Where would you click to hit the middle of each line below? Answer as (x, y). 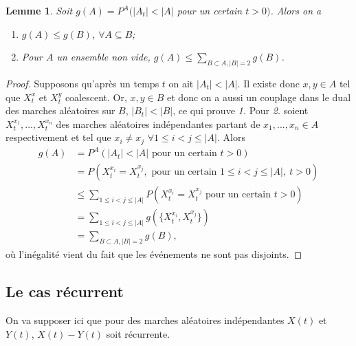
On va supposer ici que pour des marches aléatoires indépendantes (145, 320)
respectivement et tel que (58, 137)
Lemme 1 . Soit (39, 10)
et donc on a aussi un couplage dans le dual (259, 97)
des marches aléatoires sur (60, 110)
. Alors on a (296, 10)
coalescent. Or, (96, 97)
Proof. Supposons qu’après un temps (82, 83)
